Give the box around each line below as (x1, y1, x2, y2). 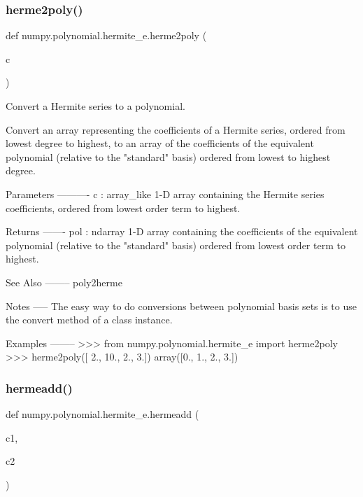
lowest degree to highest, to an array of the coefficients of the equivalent (6, 136, 314, 150)
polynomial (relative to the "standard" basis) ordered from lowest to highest (6, 149, 331, 164)
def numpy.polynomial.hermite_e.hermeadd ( (6, 407, 199, 421)
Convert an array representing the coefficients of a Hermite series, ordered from (6, 122, 346, 136)
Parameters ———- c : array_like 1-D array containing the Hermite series (6, 186, 325, 201)
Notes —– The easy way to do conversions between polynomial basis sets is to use (6, 298, 357, 313)
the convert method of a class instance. (6, 312, 173, 327)
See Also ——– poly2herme (6, 274, 122, 289)
